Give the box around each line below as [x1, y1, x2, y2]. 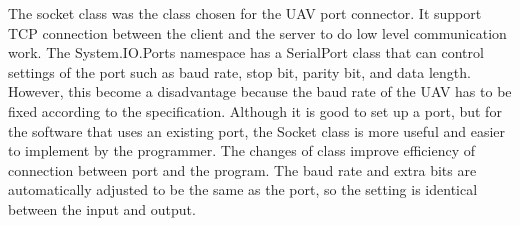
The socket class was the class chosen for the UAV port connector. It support [8, 3, 482, 23]
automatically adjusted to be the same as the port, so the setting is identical [8, 179, 478, 200]
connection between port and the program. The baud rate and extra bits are [8, 159, 477, 180]
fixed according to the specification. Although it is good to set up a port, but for [8, 100, 502, 121]
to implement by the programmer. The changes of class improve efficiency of [8, 140, 475, 161]
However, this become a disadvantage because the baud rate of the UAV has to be [8, 81, 512, 102]
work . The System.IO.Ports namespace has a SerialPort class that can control [8, 42, 484, 63]
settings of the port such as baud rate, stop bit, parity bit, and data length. [8, 61, 471, 82]
